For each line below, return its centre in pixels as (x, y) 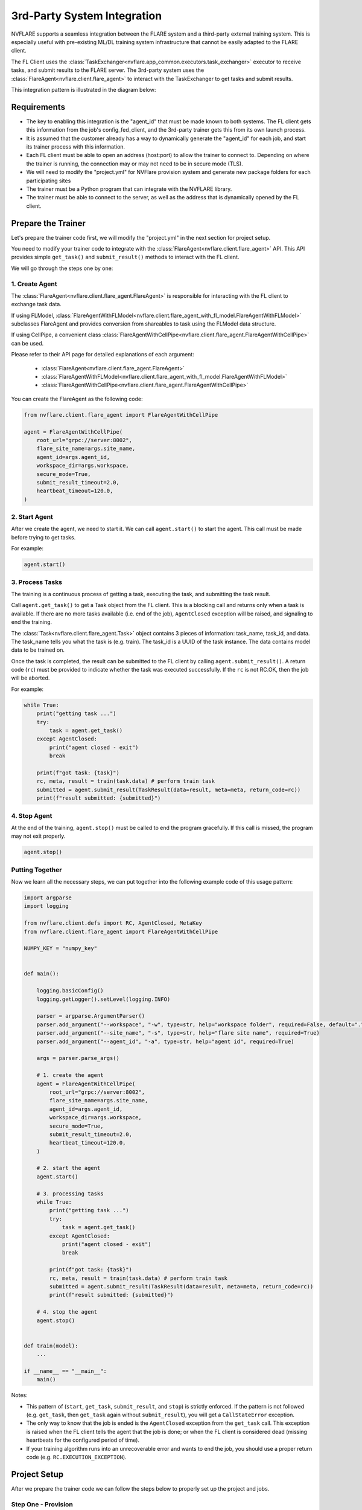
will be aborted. (30, 678)
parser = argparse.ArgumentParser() (91, 1016)
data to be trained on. (38, 650)
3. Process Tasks (37, 582)
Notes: (19, 1395)
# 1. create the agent (70, 1075)
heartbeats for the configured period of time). (83, 1440)
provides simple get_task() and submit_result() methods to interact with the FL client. (125, 257)
